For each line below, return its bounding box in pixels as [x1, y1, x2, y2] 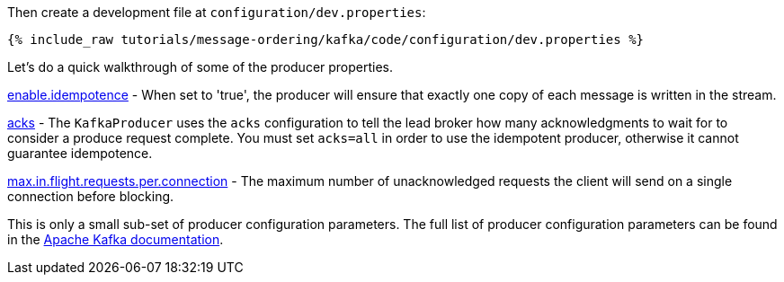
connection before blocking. [7, 189, 174, 204]
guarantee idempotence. [7, 145, 153, 161]
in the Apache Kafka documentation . [7, 232, 224, 247]
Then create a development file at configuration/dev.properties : [7, 4, 426, 20]
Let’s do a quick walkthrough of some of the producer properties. [7, 59, 394, 75]
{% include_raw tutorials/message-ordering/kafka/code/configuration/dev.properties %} [7, 32, 645, 47]
